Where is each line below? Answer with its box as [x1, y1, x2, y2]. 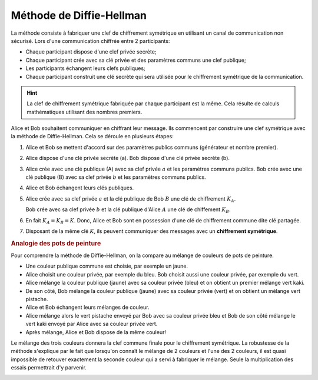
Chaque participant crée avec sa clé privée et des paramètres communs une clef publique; [25, 56, 247, 64]
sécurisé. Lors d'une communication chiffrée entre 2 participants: [11, 37, 170, 44]
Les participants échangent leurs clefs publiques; [25, 65, 145, 72]
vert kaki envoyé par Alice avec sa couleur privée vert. [25, 321, 158, 328]
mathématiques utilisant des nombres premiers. [26, 108, 143, 115]
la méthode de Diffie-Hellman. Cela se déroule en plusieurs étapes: [11, 133, 174, 140]
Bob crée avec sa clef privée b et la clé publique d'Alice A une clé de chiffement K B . [25, 206, 231, 214]
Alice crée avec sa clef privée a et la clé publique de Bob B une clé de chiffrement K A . [25, 195, 236, 204]
